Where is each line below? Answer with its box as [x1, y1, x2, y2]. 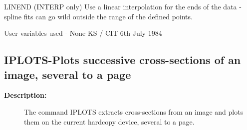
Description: [4, 90, 47, 100]
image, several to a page [4, 66, 131, 82]
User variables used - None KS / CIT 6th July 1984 [4, 28, 162, 38]
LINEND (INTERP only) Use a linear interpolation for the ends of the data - [4, 1, 242, 11]
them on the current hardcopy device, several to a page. [24, 116, 195, 127]
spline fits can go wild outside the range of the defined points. [4, 11, 193, 21]
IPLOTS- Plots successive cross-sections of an [4, 52, 241, 67]
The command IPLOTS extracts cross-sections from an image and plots [24, 106, 244, 117]
